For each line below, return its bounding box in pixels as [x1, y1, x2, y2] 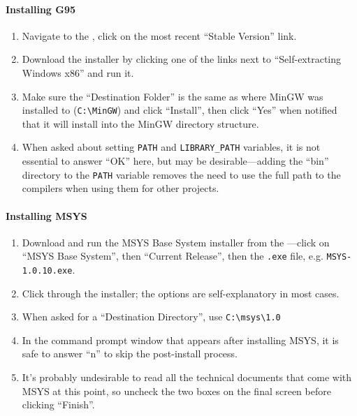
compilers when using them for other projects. [22, 181, 219, 195]
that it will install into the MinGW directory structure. [22, 116, 259, 131]
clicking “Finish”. [22, 397, 95, 412]
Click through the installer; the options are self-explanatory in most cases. [22, 285, 340, 300]
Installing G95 [6, 1, 76, 16]
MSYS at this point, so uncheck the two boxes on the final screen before [22, 383, 331, 398]
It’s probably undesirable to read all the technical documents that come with [22, 370, 352, 385]
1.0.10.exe [22, 265, 73, 276]
